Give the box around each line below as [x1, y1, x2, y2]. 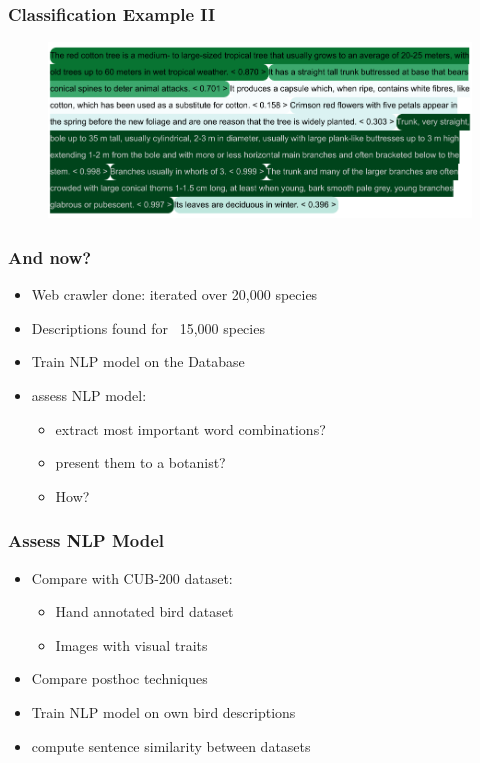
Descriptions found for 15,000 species [31, 317, 265, 338]
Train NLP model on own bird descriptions [31, 702, 296, 723]
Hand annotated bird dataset [55, 601, 234, 622]
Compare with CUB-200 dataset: [31, 567, 233, 588]
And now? [8, 244, 92, 269]
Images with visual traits [55, 634, 208, 655]
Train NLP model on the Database [31, 351, 245, 372]
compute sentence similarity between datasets [31, 735, 311, 756]
